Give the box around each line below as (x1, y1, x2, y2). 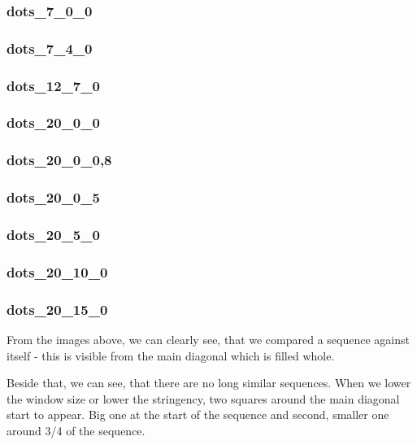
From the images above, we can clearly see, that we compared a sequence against (7, 330, 410, 347)
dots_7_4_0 (7, 37, 93, 58)
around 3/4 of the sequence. (7, 421, 146, 438)
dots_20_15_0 (7, 299, 108, 319)
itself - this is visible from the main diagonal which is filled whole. (7, 347, 335, 364)
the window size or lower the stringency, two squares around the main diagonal (7, 390, 400, 407)
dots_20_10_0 (7, 261, 108, 281)
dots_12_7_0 (7, 75, 100, 95)
